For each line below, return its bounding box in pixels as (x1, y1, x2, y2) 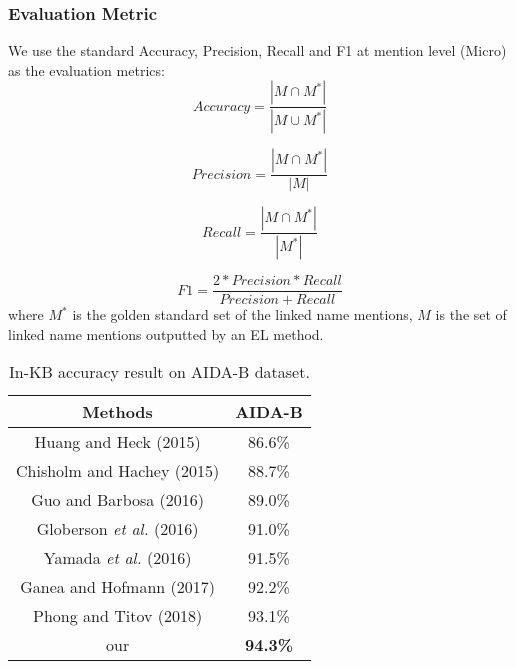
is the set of (435, 304, 507, 325)
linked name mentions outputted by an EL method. (8, 323, 324, 344)
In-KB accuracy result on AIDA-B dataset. (8, 360, 310, 384)
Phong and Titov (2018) (33, 604, 203, 628)
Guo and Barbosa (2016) (31, 488, 205, 512)
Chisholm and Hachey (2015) (16, 459, 220, 483)
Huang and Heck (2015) (34, 430, 201, 454)
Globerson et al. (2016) (36, 517, 199, 541)
